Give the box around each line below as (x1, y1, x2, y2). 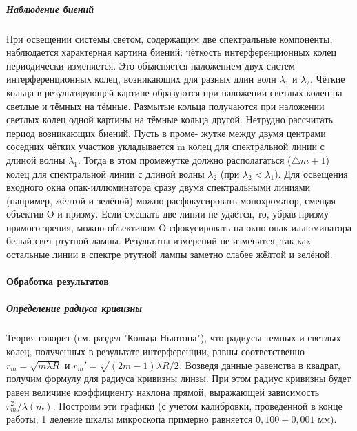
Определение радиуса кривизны (6, 301, 143, 315)
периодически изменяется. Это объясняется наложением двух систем (6, 58, 295, 72)
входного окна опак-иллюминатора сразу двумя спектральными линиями (6, 180, 310, 194)
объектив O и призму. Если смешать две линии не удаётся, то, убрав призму (6, 207, 329, 221)
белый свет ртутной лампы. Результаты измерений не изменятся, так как (6, 233, 311, 248)
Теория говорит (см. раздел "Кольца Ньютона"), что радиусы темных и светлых (6, 330, 341, 345)
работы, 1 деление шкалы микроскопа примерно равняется (6, 412, 253, 426)
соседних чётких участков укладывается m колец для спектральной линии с (6, 139, 325, 154)
